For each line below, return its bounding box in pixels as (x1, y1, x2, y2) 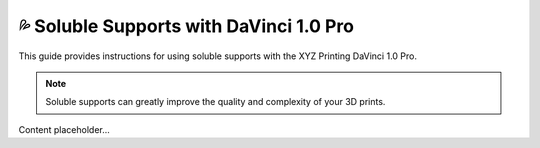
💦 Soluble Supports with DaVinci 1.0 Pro (18, 15, 355, 37)
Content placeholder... (18, 123, 110, 135)
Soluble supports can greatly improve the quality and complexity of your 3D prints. (45, 96, 386, 108)
